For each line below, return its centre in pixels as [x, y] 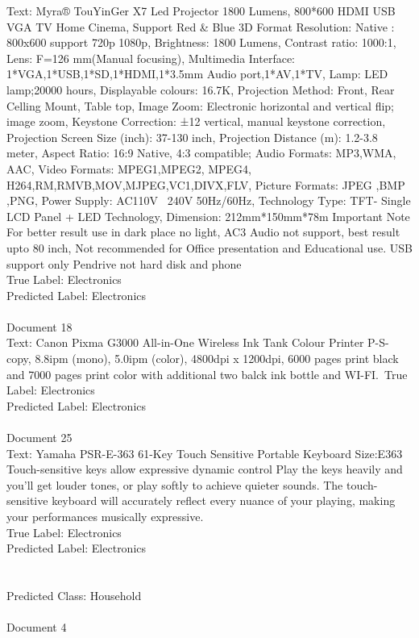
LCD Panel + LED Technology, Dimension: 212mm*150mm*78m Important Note [208, 216]
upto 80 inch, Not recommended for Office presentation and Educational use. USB [209, 247]
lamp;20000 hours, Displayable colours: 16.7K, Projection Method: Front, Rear [201, 89]
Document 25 [39, 438]
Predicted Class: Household [74, 595]
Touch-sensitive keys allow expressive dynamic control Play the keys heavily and [205, 469]
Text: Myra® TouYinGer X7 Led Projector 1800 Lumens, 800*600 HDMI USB [201, 10]
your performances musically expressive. [105, 516]
